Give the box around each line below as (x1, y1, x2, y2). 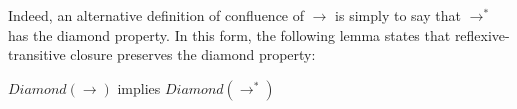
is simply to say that (335, 5, 461, 25)
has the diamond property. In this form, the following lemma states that (8, 24, 451, 45)
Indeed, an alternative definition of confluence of (8, 5, 305, 25)
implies (117, 77, 161, 98)
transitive (8, 44, 66, 65)
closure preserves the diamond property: (70, 44, 316, 65)
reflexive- (454, 24, 510, 45)
